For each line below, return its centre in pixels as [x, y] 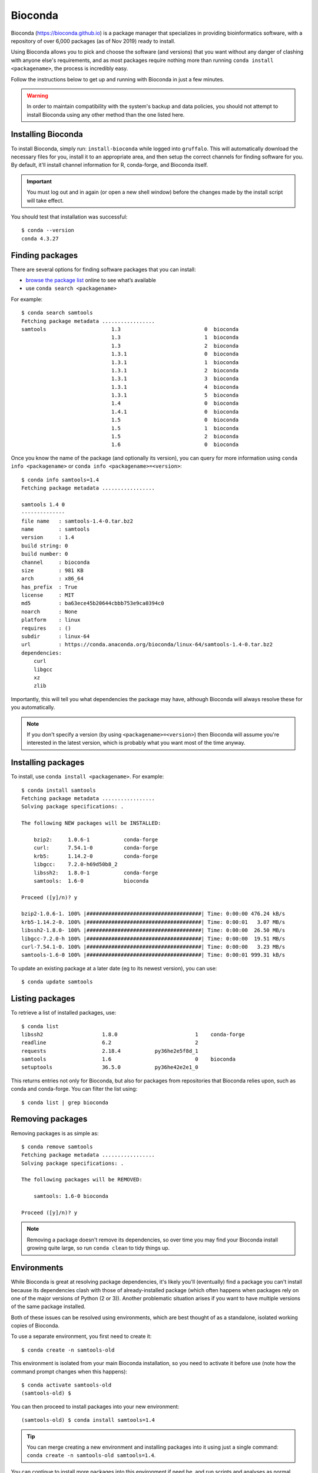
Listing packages [43, 999]
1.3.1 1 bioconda [175, 362]
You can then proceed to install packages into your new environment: [95, 1406]
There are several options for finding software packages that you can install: [103, 269]
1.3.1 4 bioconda [175, 387]
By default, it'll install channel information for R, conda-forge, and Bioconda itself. [110, 165]
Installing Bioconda [47, 135]
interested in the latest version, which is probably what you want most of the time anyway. [136, 743]
